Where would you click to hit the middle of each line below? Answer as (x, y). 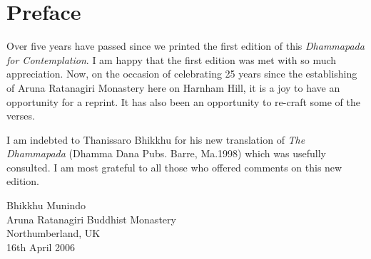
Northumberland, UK (54, 233)
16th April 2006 (41, 247)
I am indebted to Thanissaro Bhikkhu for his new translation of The (156, 139)
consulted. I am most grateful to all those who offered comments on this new (174, 167)
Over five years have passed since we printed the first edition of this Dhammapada (185, 46)
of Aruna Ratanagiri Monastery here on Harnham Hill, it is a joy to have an (173, 87)
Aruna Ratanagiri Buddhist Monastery (91, 219)
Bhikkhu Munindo (46, 205)
